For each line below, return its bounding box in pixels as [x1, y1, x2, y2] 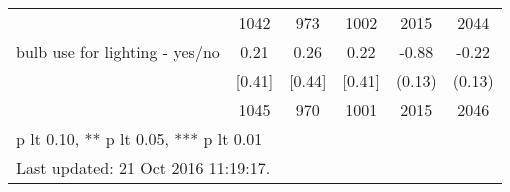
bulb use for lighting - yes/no [16, 40, 220, 63]
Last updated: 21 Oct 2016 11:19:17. [16, 156, 271, 179]
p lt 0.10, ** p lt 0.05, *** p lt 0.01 [16, 127, 263, 150]
